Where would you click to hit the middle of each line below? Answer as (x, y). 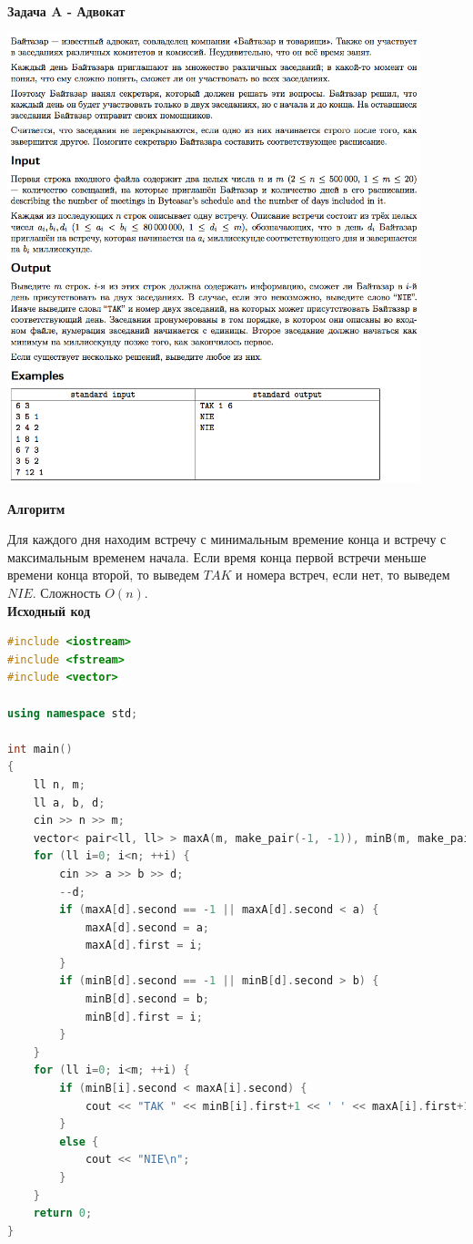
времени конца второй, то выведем (104, 575)
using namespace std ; (73, 713)
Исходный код (49, 610)
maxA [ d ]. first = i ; (144, 946)
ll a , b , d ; (69, 802)
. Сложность (66, 592)
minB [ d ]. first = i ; (144, 1017)
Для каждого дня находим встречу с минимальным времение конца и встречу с (227, 539)
